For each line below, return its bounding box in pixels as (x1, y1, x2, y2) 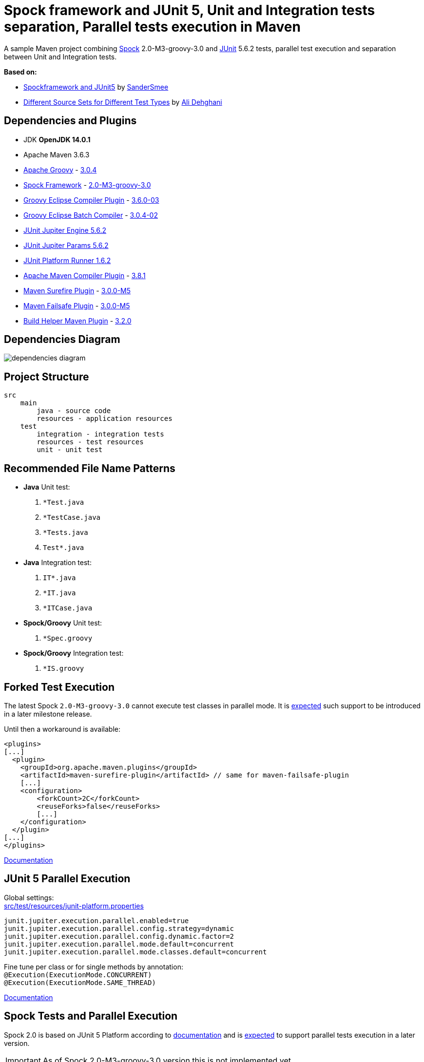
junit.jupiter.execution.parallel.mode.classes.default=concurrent (4, 948, 267, 956)
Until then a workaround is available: (4, 724, 120, 733)
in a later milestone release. (4, 709, 92, 718)
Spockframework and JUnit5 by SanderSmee (23, 82, 169, 91)
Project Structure (4, 370, 89, 383)
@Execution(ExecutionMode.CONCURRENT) (4, 970, 152, 979)
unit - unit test (37, 446, 103, 454)
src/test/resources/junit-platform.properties (4, 901, 144, 910)
